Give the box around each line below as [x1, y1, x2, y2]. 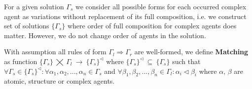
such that [172, 56, 201, 66]
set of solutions [4, 21, 49, 31]
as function [4, 56, 37, 66]
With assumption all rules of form [4, 46, 107, 57]
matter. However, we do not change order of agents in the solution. [4, 30, 206, 40]
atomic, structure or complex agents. [4, 76, 115, 86]
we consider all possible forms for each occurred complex [75, 1, 247, 11]
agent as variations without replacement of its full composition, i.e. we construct [4, 11, 247, 21]
